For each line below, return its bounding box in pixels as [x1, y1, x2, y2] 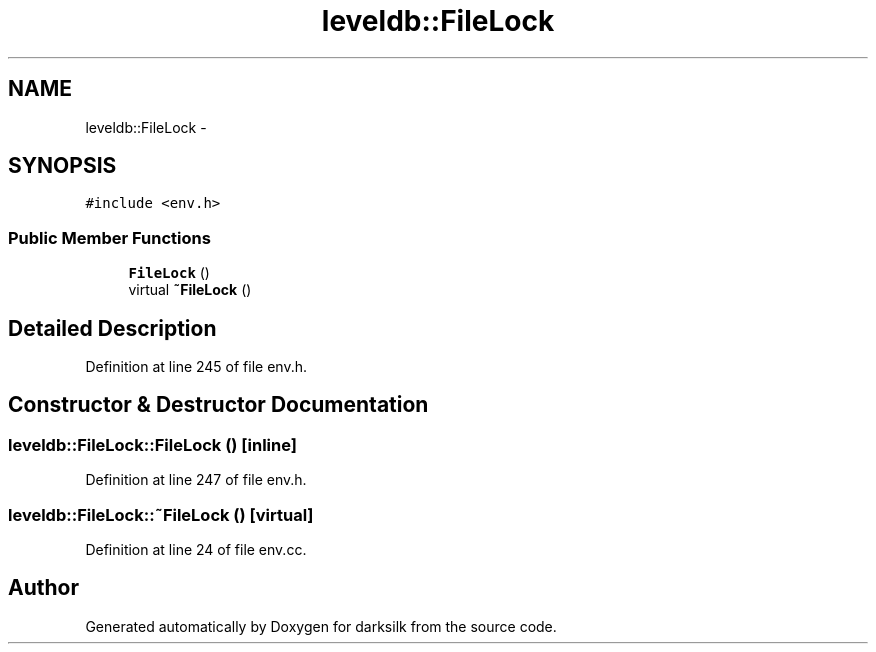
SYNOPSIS [8, 153, 117, 179]
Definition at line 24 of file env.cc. [85, 541, 307, 558]
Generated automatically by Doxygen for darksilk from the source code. [85, 617, 557, 635]
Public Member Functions [8, 227, 211, 248]
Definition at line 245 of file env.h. [85, 358, 308, 376]
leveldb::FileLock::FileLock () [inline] [8, 434, 297, 455]
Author [8, 575, 79, 601]
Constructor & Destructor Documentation [8, 392, 429, 418]
